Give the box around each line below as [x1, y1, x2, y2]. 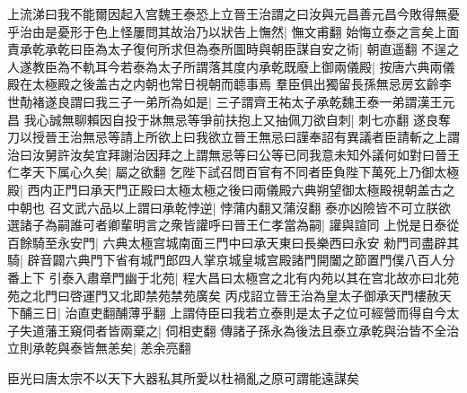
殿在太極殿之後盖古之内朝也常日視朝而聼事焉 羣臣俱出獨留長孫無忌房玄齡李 [7, 74, 452, 93]
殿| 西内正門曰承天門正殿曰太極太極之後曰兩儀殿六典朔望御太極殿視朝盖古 [7, 179, 443, 198]
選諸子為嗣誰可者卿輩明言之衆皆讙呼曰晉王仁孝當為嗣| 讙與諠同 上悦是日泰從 [7, 215, 460, 234]
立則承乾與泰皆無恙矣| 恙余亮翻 [7, 338, 191, 357]
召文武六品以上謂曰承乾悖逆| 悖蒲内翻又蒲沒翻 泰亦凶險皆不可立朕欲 [48, 197, 451, 216]
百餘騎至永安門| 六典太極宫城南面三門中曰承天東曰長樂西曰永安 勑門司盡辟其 [7, 232, 460, 251]
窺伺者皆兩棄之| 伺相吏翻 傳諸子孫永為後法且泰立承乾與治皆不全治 [69, 320, 460, 339]
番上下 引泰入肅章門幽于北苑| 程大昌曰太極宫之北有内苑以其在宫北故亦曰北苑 [7, 267, 460, 286]
